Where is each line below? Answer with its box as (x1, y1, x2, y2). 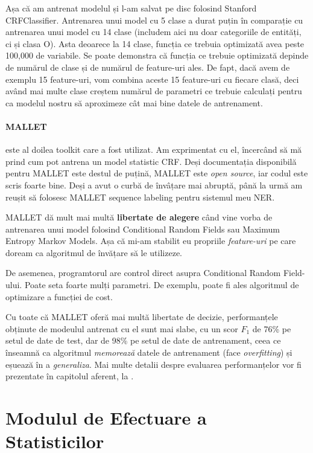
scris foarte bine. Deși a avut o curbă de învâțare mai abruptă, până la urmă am (5, 178, 303, 191)
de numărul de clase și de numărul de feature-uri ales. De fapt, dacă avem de (5, 60, 290, 73)
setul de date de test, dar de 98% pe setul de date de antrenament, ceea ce (5, 334, 281, 347)
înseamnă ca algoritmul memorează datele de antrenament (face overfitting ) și (5, 346, 292, 359)
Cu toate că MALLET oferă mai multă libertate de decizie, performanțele (5, 310, 278, 323)
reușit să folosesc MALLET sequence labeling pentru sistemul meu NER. (5, 190, 275, 203)
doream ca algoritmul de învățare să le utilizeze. (5, 246, 182, 259)
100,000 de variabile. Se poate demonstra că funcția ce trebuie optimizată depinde (5, 49, 309, 62)
